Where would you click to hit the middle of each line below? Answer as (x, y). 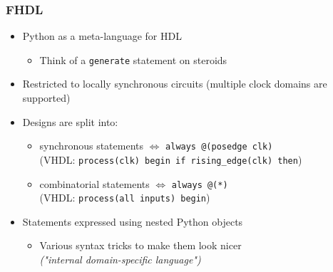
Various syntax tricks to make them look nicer (140, 245)
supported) (46, 98)
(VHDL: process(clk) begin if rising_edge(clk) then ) (171, 159)
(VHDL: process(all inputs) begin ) (125, 198)
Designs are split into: (70, 121)
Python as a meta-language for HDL (102, 36)
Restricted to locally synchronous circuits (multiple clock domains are (175, 84)
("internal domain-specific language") (120, 260)
